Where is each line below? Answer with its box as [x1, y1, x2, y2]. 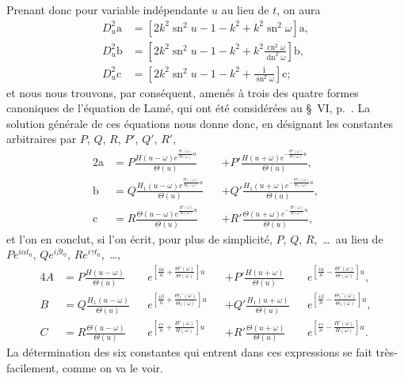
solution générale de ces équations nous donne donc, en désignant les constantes [6, 115, 393, 131]
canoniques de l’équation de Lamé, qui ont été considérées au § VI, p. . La [6, 100, 371, 116]
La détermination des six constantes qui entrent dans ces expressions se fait [6, 344, 372, 360]
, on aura [276, 2, 321, 17]
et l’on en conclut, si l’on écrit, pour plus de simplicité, [6, 230, 273, 247]
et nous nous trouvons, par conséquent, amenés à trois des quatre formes [6, 84, 359, 100]
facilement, [6, 360, 59, 376]
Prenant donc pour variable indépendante [6, 2, 208, 17]
